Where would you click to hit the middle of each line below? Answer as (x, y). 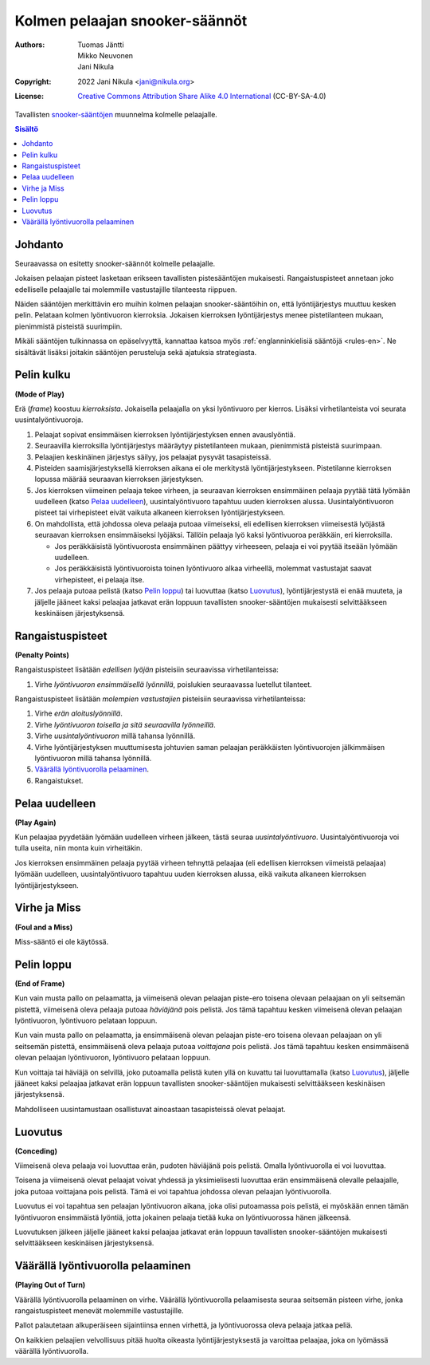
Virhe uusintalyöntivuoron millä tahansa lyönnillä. (115, 736)
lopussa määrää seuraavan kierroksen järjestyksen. (119, 479)
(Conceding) (36, 1151)
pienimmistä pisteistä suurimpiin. (68, 326)
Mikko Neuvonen (106, 55)
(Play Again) (35, 823)
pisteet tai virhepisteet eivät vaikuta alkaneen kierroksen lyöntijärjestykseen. (160, 513)
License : (29, 97)
